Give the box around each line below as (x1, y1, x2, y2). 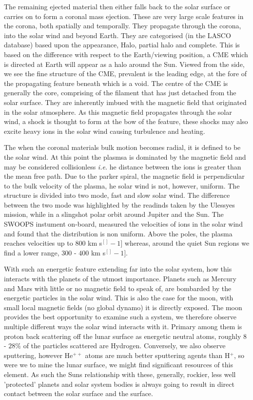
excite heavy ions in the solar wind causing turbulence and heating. (4, 126, 205, 136)
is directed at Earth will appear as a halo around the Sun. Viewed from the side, (4, 59, 245, 69)
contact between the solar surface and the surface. (4, 388, 153, 399)
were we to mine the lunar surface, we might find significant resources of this (4, 359, 233, 370)
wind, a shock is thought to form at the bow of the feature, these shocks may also (4, 116, 248, 126)
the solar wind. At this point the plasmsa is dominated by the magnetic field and (4, 151, 246, 162)
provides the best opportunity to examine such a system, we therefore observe (4, 312, 237, 322)
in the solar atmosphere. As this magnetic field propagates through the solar (4, 106, 232, 117)
